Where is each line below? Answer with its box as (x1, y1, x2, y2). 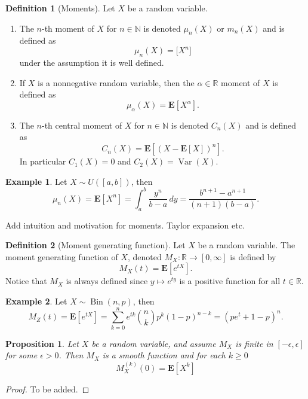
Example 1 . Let (5, 175, 67, 187)
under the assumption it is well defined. (19, 56, 164, 69)
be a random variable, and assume (91, 337, 216, 349)
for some (5, 349, 38, 361)
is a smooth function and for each (102, 349, 226, 361)
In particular (19, 155, 66, 167)
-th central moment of (41, 118, 122, 131)
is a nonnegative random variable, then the (38, 76, 195, 89)
